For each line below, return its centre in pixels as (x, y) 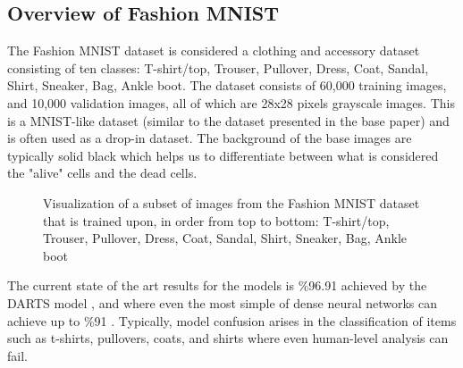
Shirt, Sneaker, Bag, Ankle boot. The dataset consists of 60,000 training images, (227, 85)
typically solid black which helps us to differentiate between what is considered (223, 155)
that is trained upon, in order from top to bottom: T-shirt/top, (216, 220)
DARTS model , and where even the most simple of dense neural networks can (223, 302)
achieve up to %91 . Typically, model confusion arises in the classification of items (232, 320)
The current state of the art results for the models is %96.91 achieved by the (217, 285)
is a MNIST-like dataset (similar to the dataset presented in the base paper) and (228, 120)
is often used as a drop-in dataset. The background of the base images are (210, 138)
